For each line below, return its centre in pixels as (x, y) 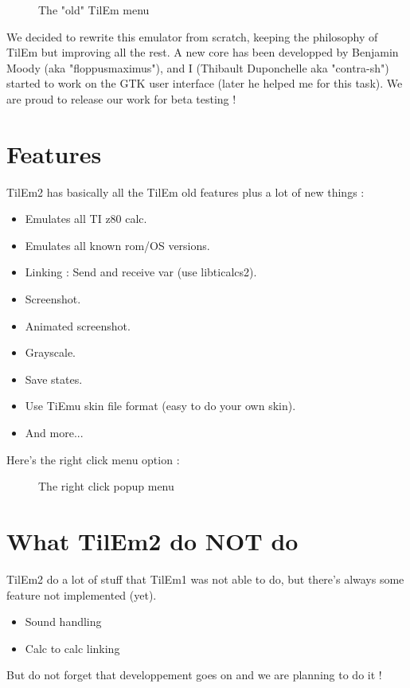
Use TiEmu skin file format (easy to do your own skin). (160, 406)
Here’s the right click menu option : (93, 459)
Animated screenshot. (78, 325)
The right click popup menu (106, 486)
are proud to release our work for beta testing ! (121, 98)
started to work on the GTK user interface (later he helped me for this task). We (205, 83)
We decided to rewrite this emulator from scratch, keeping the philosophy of (192, 36)
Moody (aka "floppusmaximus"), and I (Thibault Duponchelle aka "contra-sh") (198, 67)
